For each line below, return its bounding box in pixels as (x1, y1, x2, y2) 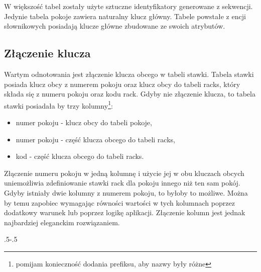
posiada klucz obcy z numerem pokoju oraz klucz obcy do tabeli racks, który (4, 78, 240, 89)
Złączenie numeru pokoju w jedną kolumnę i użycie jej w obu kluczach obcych (4, 167, 244, 178)
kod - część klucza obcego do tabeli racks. (16, 151, 144, 161)
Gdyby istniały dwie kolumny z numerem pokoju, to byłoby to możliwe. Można (4, 187, 248, 198)
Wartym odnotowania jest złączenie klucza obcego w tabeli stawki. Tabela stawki (4, 68, 254, 79)
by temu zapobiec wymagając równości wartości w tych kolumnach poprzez (4, 197, 235, 208)
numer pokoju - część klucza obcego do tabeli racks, (16, 134, 175, 144)
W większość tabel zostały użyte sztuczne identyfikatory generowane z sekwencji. (4, 1, 253, 11)
